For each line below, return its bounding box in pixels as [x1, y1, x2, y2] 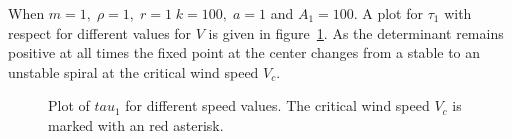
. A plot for [353, 3, 423, 23]
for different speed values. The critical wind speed [125, 95, 430, 116]
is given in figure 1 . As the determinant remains [208, 22, 504, 43]
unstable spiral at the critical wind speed [8, 61, 259, 82]
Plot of [48, 95, 90, 116]
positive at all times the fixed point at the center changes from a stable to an [8, 42, 481, 63]
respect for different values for [8, 22, 192, 43]
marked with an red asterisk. [48, 114, 224, 135]
